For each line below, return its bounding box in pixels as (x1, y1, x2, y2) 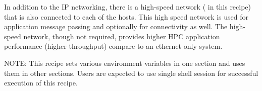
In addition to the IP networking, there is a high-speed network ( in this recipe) (4, 2, 251, 12)
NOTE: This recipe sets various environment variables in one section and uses (4, 57, 245, 68)
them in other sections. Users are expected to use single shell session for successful (4, 67, 258, 78)
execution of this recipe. (4, 77, 78, 88)
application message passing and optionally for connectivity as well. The (4, 21, 228, 32)
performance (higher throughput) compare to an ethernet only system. (4, 41, 223, 51)
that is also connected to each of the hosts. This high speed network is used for (4, 11, 249, 22)
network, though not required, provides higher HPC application (23, 31, 220, 41)
